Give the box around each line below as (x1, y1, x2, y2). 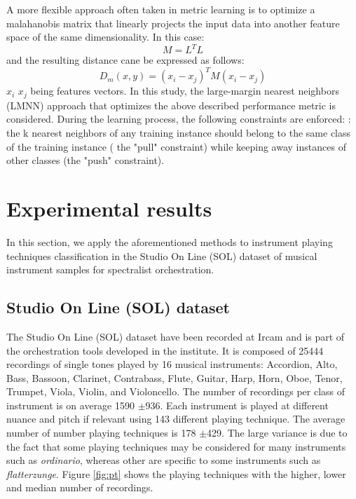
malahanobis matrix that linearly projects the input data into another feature (6, 15, 340, 30)
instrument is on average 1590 (6, 397, 135, 412)
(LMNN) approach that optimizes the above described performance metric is (6, 97, 336, 112)
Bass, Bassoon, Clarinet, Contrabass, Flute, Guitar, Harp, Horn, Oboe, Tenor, (6, 370, 343, 385)
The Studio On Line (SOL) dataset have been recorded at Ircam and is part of (6, 329, 345, 343)
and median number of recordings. (6, 480, 153, 495)
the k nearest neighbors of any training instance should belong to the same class (6, 125, 351, 140)
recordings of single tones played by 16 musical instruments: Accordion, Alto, (6, 357, 338, 371)
